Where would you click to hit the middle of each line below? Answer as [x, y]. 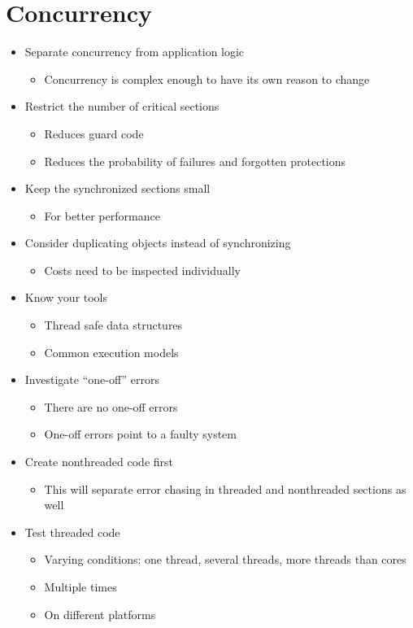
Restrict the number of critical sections [122, 106]
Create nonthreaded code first [99, 462]
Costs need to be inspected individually [142, 270]
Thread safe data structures [113, 325]
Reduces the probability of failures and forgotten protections [195, 161]
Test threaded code [72, 532]
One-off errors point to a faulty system [140, 434]
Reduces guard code [94, 133]
